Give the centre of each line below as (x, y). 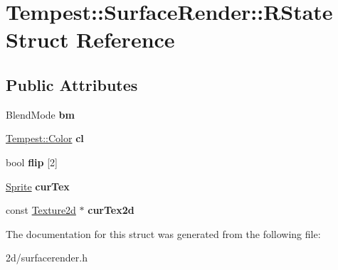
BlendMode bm (40, 114)
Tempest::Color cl (45, 138)
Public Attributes (72, 84)
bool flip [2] (32, 162)
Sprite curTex (38, 186)
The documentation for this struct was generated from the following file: (163, 233)
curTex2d (111, 210)
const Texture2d (41, 210)
